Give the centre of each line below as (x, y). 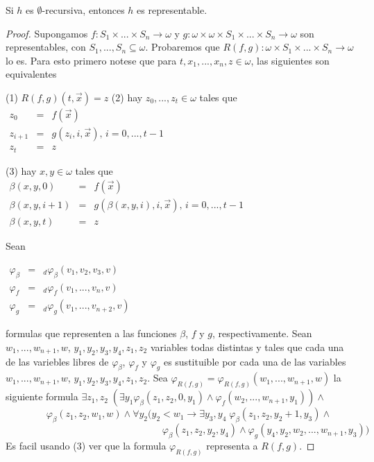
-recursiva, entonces (83, 10)
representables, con (46, 47)
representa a (232, 445)
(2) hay (127, 97)
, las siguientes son (290, 60)
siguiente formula (42, 396)
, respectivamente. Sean (262, 333)
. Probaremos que (182, 47)
